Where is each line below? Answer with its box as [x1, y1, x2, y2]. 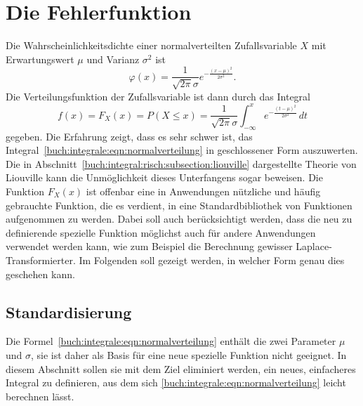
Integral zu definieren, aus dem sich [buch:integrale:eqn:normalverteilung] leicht [6, 375, 346, 390]
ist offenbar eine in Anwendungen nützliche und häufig [86, 184, 321, 199]
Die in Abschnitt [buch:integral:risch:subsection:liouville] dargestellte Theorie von [6, 156, 357, 171]
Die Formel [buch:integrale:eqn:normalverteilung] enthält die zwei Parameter [6, 334, 336, 348]
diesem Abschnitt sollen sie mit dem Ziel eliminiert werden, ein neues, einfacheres [6, 361, 356, 376]
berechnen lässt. [6, 388, 74, 403]
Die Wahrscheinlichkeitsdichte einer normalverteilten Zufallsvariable [6, 38, 297, 53]
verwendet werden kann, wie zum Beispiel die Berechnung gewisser [6, 239, 293, 254]
